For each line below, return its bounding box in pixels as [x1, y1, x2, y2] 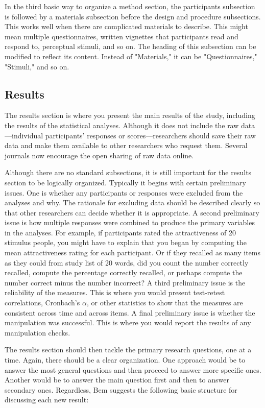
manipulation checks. [5, 327, 70, 338]
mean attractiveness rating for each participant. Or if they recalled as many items [5, 247, 261, 258]
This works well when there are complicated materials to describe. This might [5, 21, 248, 32]
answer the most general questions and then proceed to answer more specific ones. [5, 364, 261, 375]
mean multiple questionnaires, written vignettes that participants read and [5, 31, 238, 41]
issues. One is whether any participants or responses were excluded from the [5, 187, 243, 198]
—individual [5, 130, 43, 140]
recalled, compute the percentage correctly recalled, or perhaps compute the [5, 267, 243, 278]
